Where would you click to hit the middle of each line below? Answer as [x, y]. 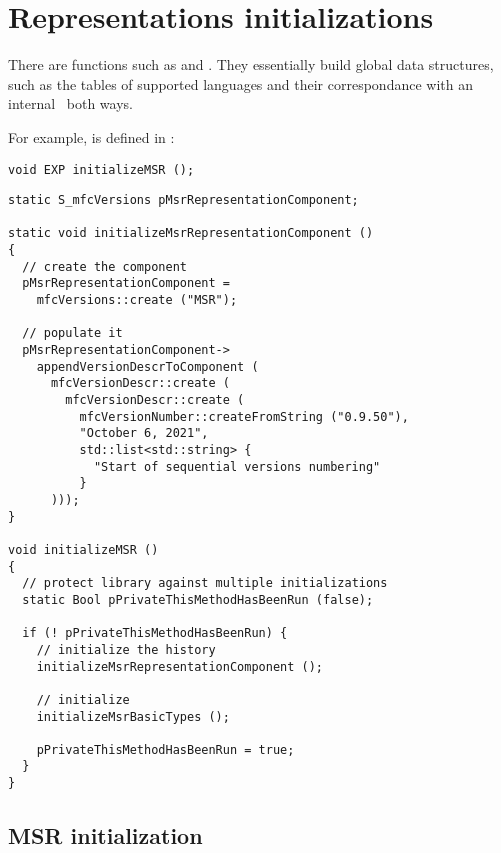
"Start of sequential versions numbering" [237, 466]
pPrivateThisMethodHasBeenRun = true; [165, 749]
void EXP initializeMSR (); [101, 169]
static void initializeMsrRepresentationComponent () [191, 233]
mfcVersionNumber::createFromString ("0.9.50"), [244, 416]
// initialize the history [126, 649]
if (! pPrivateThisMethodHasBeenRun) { [155, 633]
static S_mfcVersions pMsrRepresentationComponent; [183, 200]
